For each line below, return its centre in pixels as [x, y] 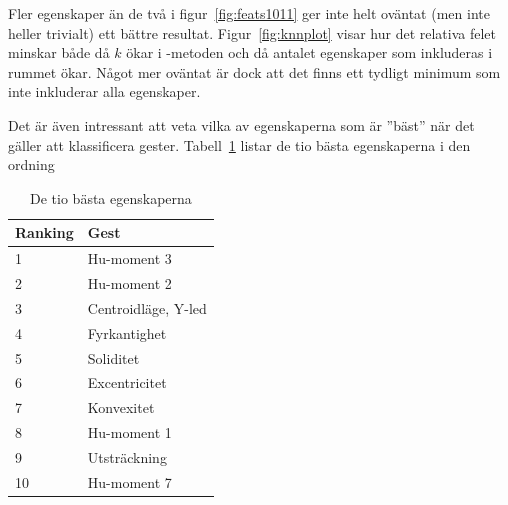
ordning [31, 164]
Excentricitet [127, 382]
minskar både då [59, 52]
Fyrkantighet [127, 332]
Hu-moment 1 [129, 432]
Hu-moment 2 [129, 283]
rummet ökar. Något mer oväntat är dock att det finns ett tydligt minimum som [254, 71]
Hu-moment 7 [129, 481]
